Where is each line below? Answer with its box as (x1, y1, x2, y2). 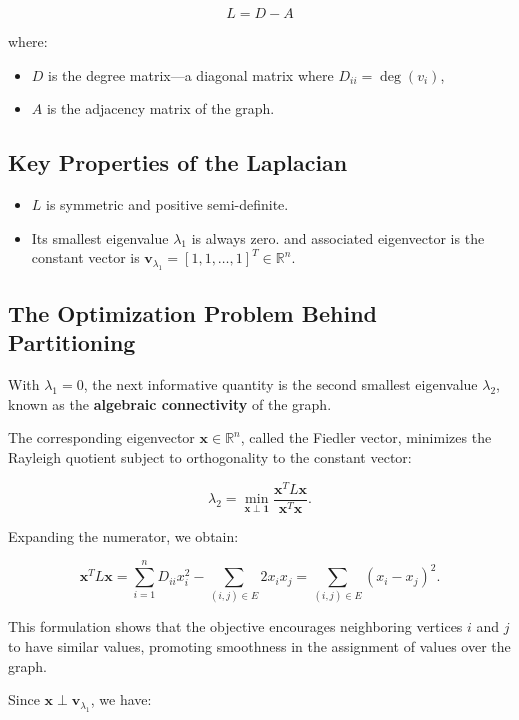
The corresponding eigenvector (8, 427, 195, 448)
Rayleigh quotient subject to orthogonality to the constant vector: (8, 446, 412, 467)
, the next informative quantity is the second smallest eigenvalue (83, 374, 478, 395)
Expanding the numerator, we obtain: (8, 525, 239, 546)
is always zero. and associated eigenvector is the (191, 227, 485, 248)
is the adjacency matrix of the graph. (46, 98, 275, 119)
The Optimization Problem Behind (8, 297, 377, 328)
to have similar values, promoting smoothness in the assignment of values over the (8, 636, 511, 656)
